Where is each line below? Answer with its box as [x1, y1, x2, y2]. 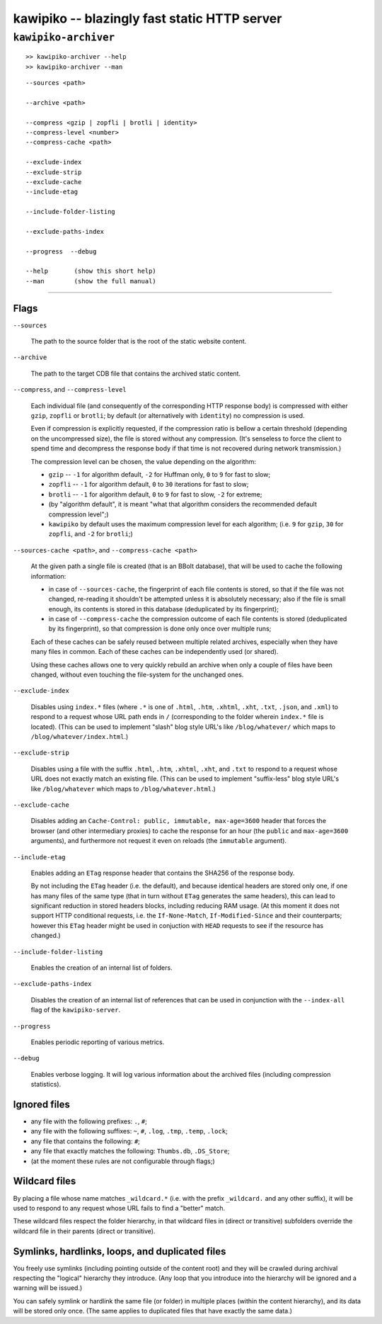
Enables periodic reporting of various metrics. [30, 1038, 165, 1046]
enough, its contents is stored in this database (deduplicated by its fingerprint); [48, 604, 279, 613]
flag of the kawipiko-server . [30, 1006, 120, 1014]
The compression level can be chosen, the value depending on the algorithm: [30, 457, 256, 465]
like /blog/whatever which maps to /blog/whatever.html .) [30, 784, 216, 793]
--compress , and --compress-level [13, 385, 127, 394]
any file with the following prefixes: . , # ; [30, 1117, 148, 1126]
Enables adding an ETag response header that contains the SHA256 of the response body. [30, 868, 295, 877]
